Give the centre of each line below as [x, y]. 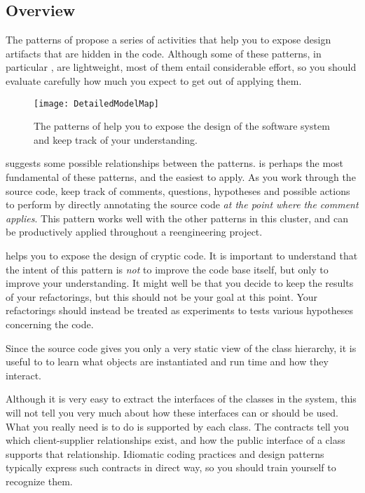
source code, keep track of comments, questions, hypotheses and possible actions [178, 190]
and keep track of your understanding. [116, 139]
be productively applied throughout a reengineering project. [134, 232]
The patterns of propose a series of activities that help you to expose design [168, 40]
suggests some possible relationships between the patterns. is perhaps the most [175, 163]
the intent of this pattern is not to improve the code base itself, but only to [167, 269]
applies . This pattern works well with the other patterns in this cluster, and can [177, 218]
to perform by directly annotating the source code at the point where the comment [182, 204]
